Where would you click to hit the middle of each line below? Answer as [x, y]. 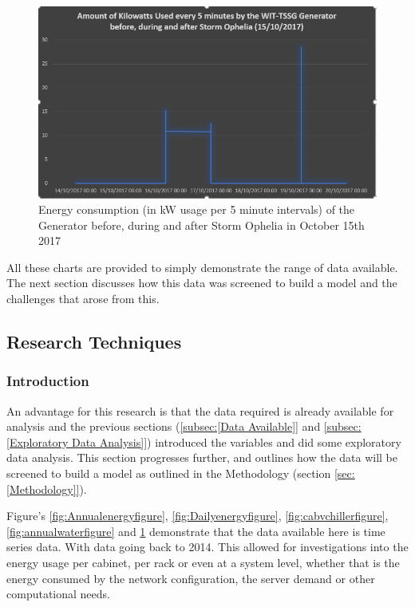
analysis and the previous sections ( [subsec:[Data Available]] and [164, 426]
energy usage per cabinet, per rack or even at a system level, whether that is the [203, 562]
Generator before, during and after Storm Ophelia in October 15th [202, 225]
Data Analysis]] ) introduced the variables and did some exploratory [236, 441]
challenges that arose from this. [83, 299]
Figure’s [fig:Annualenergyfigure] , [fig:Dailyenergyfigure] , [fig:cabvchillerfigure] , [198, 516]
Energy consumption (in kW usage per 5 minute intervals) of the [197, 209]
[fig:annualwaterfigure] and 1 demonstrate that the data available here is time [196, 531]
